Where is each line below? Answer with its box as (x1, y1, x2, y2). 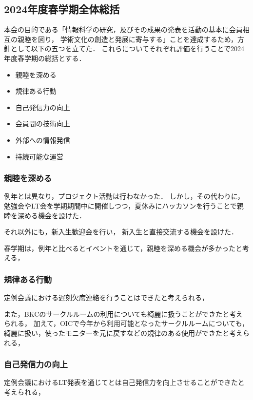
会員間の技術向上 (15, 118, 70, 129)
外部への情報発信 (15, 134, 70, 145)
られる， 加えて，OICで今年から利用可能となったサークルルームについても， (4, 318, 249, 328)
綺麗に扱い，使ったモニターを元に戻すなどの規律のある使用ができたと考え (4, 327, 243, 338)
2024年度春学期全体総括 (4, 1, 120, 17)
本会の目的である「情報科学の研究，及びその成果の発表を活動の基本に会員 (4, 24, 243, 35)
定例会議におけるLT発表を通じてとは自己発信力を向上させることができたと (4, 377, 245, 387)
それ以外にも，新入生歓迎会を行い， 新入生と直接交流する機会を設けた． (4, 227, 238, 237)
